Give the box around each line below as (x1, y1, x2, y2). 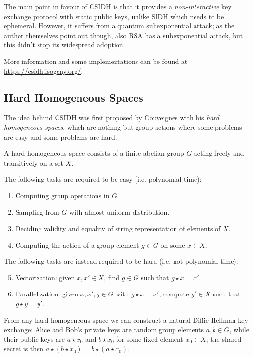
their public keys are (4, 334, 65, 344)
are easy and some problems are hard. (4, 131, 117, 142)
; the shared (206, 334, 242, 344)
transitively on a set (4, 157, 63, 168)
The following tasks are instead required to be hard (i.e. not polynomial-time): (4, 256, 238, 266)
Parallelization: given (15, 289, 78, 299)
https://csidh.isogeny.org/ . (4, 65, 83, 76)
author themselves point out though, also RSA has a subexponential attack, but (4, 30, 243, 40)
